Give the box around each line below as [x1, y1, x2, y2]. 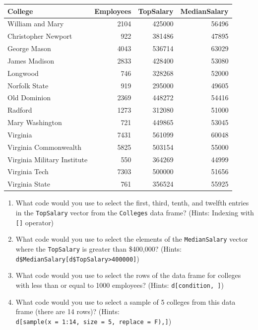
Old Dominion [7, 92, 51, 103]
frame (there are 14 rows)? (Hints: [15, 306, 120, 317]
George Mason [7, 43, 51, 54]
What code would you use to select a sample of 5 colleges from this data [15, 296, 236, 307]
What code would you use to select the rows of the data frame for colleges [15, 270, 241, 280]
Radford [7, 105, 32, 115]
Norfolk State [7, 80, 49, 90]
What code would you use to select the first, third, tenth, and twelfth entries [15, 198, 249, 208]
